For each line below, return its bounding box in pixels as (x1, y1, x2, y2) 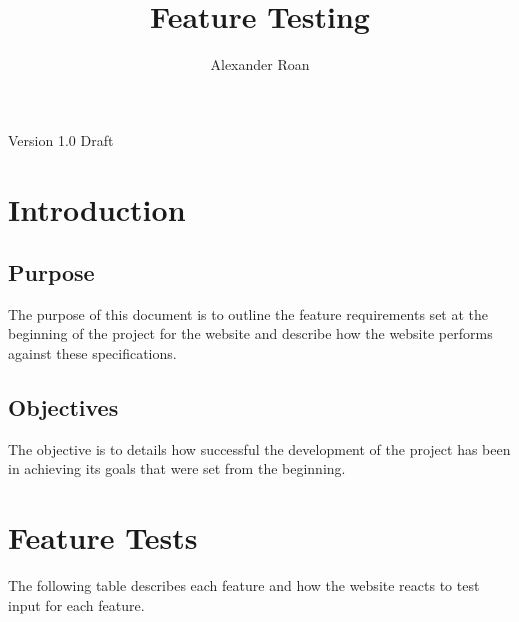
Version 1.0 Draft (8, 129, 114, 150)
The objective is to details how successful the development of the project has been (8, 438, 511, 459)
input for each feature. (8, 594, 145, 615)
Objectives (8, 392, 119, 423)
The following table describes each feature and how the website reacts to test (8, 575, 480, 596)
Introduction (8, 188, 186, 229)
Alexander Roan (210, 54, 310, 75)
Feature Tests (8, 517, 198, 558)
